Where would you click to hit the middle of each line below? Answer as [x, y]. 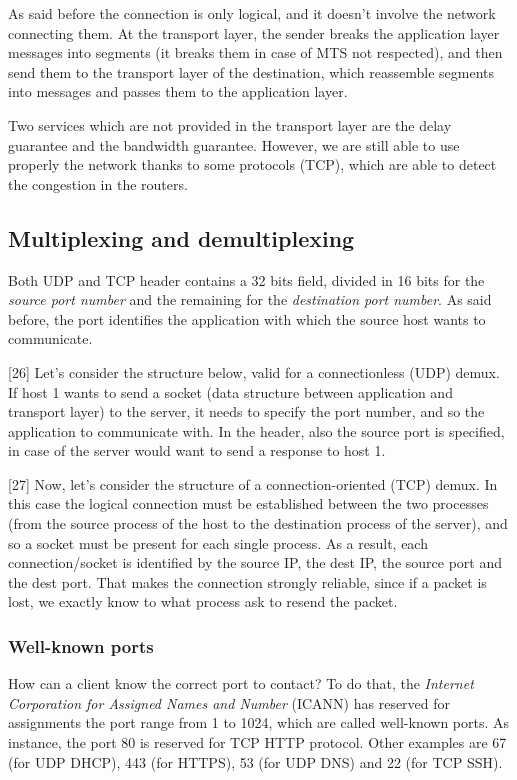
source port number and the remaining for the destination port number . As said [250, 299]
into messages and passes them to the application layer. [178, 91]
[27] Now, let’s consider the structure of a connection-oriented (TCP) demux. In [253, 483]
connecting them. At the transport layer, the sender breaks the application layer [254, 32]
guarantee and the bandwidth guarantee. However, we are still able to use [234, 144]
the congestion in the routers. [98, 183]
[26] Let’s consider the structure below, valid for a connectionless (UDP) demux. [254, 371]
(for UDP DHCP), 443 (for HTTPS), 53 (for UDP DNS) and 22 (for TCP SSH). [255, 761]
